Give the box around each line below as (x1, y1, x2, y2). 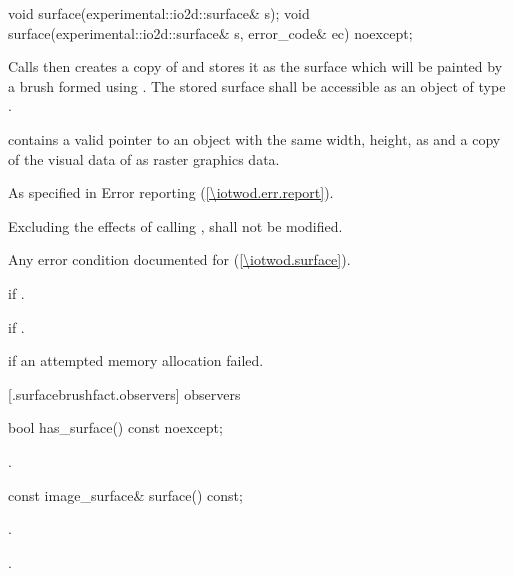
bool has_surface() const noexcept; (8, 417, 223, 438)
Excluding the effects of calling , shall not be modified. (8, 215, 343, 236)
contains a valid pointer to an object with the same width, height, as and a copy (8, 128, 501, 149)
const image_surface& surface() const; (8, 484, 243, 505)
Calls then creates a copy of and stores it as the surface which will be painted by (8, 56, 503, 77)
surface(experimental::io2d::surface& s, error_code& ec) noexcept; (8, 22, 413, 43)
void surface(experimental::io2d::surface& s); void (8, 3, 310, 23)
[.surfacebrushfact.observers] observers (8, 383, 241, 404)
